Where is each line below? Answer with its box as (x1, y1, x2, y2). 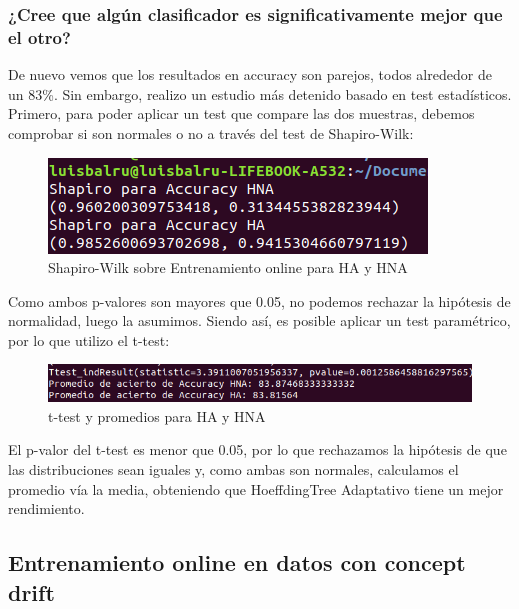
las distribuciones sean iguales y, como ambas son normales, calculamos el (8, 459, 459, 480)
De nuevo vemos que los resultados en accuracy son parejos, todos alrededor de (8, 64, 492, 85)
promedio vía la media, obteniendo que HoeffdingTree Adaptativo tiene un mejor (8, 478, 504, 499)
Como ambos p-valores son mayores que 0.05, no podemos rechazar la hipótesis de (8, 290, 511, 311)
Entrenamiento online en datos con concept (8, 547, 466, 578)
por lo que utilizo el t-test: (8, 329, 170, 350)
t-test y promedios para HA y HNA (48, 405, 266, 426)
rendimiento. (8, 498, 85, 519)
